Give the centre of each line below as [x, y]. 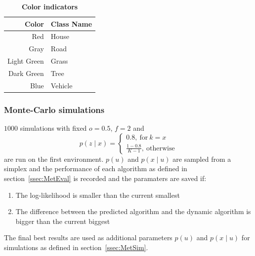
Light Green [26, 61]
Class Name [71, 23]
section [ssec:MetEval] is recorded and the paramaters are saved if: [105, 178]
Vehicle [62, 85]
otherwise [161, 148]
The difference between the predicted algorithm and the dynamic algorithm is [133, 211]
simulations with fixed [53, 128]
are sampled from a [202, 159]
